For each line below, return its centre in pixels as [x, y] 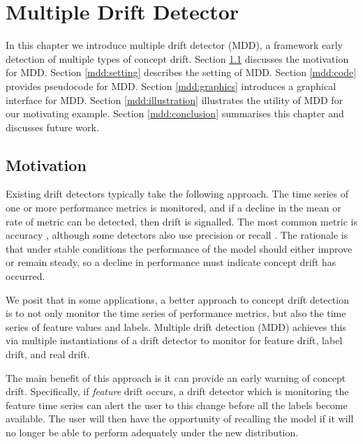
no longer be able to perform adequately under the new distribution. [152, 432]
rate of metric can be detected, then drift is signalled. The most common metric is [182, 221]
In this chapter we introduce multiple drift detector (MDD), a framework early [174, 45]
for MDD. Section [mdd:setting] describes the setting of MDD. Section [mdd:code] [181, 72]
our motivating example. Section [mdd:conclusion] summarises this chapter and [175, 113]
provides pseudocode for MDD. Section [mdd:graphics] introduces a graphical [171, 86]
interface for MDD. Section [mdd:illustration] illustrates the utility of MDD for [175, 99]
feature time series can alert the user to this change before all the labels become [177, 405]
